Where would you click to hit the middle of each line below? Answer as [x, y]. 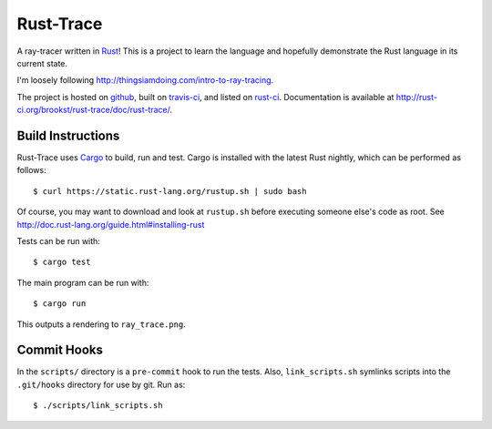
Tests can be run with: [58, 240]
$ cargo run [60, 304]
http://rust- [416, 97]
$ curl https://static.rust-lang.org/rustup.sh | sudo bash [170, 191]
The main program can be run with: [83, 282]
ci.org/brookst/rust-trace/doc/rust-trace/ [93, 110]
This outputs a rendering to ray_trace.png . [101, 324]
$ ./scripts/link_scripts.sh [98, 406]
